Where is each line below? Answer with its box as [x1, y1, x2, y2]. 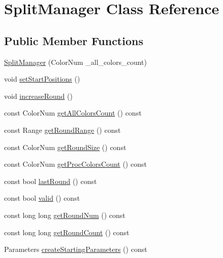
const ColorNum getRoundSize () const [4, 141, 126, 152]
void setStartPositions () [4, 73, 80, 84]
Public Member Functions [4, 32, 143, 48]
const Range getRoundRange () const [4, 124, 121, 135]
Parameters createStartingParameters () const [4, 244, 147, 254]
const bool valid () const [4, 193, 80, 203]
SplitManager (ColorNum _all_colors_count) [4, 56, 147, 67]
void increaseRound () [4, 90, 73, 101]
